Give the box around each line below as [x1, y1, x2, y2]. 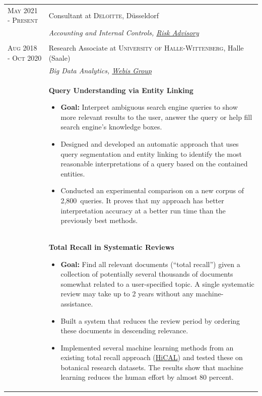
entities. [60, 168, 85, 179]
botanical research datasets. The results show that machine [60, 362, 243, 372]
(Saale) [48, 52, 71, 63]
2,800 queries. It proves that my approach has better [60, 195, 224, 205]
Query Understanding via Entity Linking [48, 84, 193, 95]
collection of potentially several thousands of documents [60, 269, 233, 279]
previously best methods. [60, 215, 138, 226]
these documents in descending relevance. [60, 325, 188, 336]
